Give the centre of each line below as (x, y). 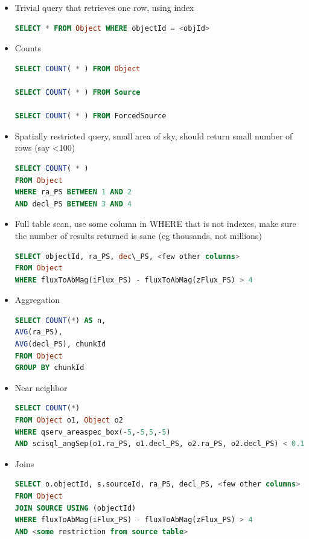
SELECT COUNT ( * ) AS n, (60, 320)
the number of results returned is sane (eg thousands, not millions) (138, 235)
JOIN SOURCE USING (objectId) (75, 508)
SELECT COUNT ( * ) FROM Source (78, 92)
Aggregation (37, 300)
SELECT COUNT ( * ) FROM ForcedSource (91, 116)
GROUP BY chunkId (49, 368)
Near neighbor (41, 387)
